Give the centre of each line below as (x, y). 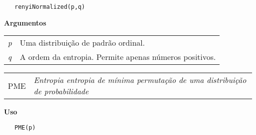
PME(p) (25, 127)
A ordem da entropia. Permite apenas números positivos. (118, 57)
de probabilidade (61, 91)
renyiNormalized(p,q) (50, 7)
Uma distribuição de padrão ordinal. (82, 43)
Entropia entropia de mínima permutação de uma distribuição (140, 80)
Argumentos (25, 22)
